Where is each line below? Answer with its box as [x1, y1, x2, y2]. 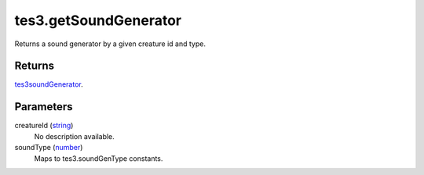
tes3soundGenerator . [14, 80, 84, 89]
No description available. [34, 131, 115, 141]
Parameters [14, 100, 73, 113]
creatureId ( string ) [14, 121, 74, 130]
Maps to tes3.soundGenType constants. [34, 153, 163, 163]
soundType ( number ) [14, 143, 83, 152]
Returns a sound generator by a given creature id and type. [14, 39, 206, 48]
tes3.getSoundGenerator [14, 12, 182, 29]
